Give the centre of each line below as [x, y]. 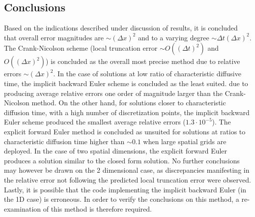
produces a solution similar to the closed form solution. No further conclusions [122, 160]
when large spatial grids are [185, 141]
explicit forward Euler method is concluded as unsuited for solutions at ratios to [125, 131]
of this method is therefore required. [97, 208]
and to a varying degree [173, 37]
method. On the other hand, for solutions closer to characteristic [129, 103]
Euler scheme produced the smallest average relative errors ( [95, 122]
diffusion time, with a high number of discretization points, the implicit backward [127, 112]
